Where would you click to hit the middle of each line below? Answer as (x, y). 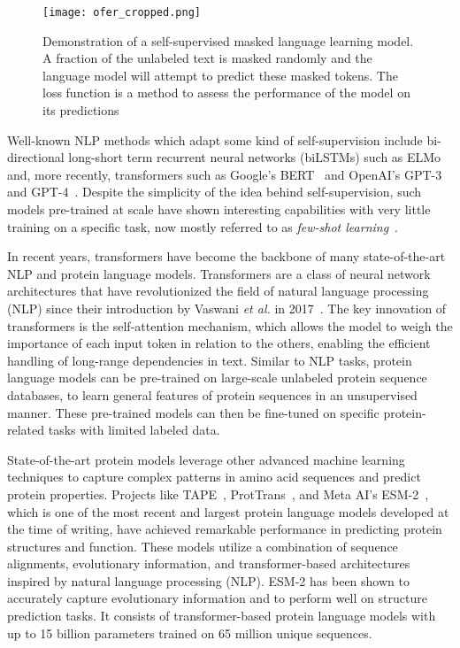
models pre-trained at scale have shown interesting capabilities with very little (219, 209)
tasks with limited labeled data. (134, 430)
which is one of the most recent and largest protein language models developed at (228, 511)
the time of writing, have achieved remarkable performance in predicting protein (225, 529)
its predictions (81, 110)
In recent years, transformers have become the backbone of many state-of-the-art (226, 256)
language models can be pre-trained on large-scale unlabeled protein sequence (217, 378)
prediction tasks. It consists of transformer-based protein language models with (222, 616)
